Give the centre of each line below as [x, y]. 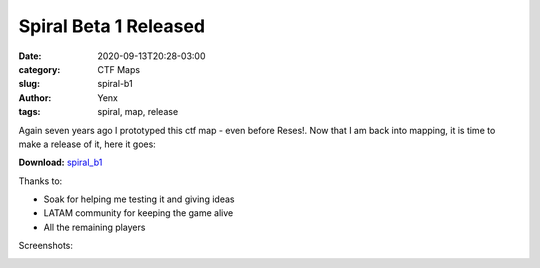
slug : [29, 84]
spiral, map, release [138, 112]
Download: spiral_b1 [60, 162]
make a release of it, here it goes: [87, 144]
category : [39, 69]
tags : [29, 112]
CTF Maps [118, 69]
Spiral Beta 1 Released [111, 26]
